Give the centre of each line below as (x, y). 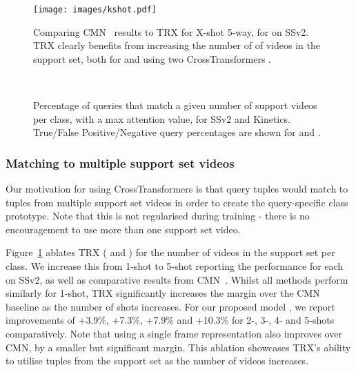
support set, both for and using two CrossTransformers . (152, 58)
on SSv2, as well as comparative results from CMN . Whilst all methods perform (177, 279)
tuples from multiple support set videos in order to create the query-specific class (177, 202)
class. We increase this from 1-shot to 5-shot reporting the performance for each (175, 266)
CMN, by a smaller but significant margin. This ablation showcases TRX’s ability (178, 347)
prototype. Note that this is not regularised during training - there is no (158, 216)
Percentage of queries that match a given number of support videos (175, 105)
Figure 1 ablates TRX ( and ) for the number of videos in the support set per (170, 252)
